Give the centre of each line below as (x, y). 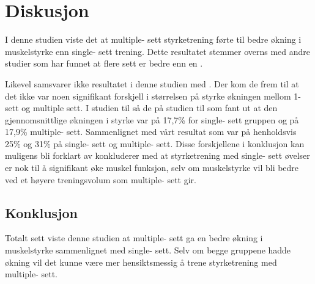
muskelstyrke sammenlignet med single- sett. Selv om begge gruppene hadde (148, 250)
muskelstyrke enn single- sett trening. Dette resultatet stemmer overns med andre (158, 51)
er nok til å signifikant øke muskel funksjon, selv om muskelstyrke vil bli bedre (152, 168)
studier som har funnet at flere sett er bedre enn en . (104, 63)
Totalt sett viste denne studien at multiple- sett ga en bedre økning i (134, 238)
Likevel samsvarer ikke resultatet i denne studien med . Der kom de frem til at (152, 83)
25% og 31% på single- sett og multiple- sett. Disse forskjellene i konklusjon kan (155, 143)
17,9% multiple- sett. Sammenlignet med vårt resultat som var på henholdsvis (151, 132)
